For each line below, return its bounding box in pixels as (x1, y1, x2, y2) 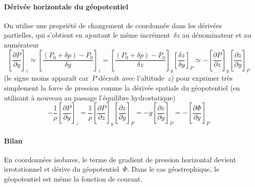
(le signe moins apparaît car (4, 73, 89, 83)
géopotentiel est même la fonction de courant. (4, 173, 143, 184)
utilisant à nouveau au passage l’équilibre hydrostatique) (4, 92, 176, 102)
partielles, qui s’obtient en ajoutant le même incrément (4, 30, 170, 40)
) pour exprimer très (171, 73, 233, 83)
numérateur (4, 39, 39, 49)
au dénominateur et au (182, 30, 252, 40)
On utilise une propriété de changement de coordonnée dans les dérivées (4, 20, 222, 30)
